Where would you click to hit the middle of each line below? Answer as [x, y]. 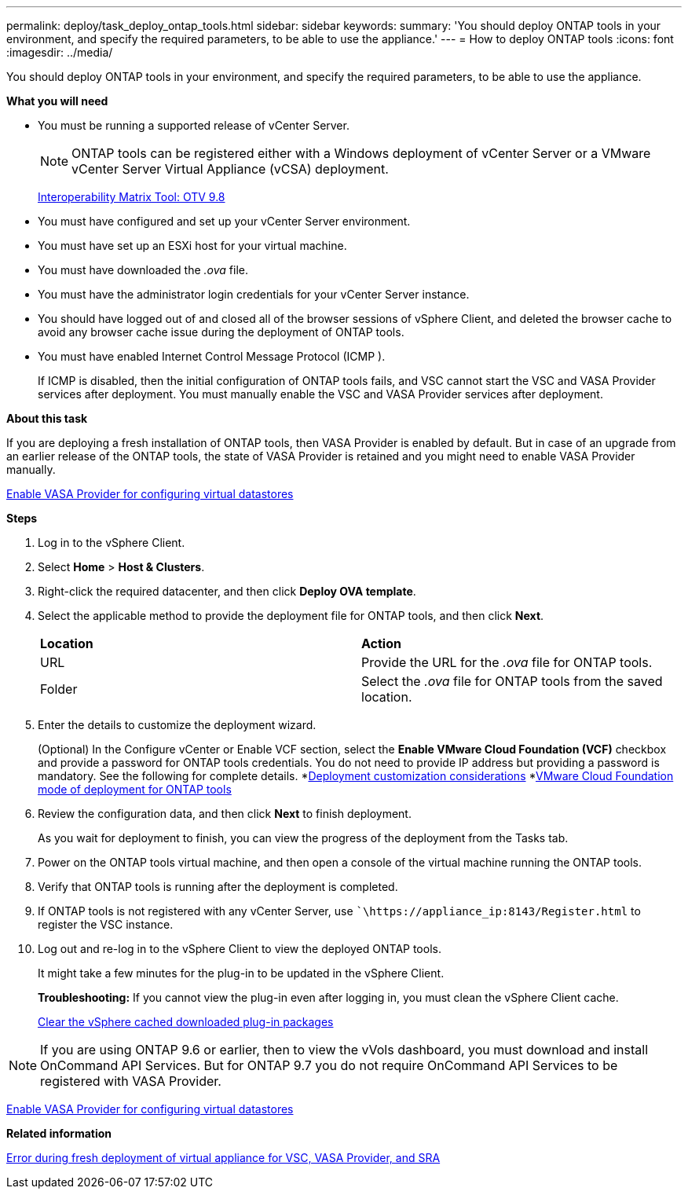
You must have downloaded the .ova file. [143, 270]
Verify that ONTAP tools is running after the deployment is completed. [218, 887]
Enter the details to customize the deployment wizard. [177, 725]
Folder [59, 689]
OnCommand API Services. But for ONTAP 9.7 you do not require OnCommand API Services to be [329, 1065]
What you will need [57, 101]
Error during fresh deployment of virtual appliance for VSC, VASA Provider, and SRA [223, 1158]
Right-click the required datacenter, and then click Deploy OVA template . [227, 591]
